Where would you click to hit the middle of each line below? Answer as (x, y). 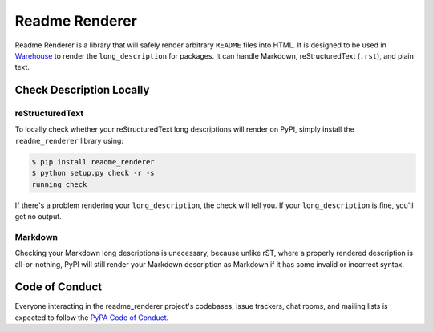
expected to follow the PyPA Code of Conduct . (92, 318)
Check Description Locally (82, 90)
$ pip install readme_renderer (93, 162)
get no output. (38, 217)
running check (59, 184)
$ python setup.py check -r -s (93, 173)
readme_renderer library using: (69, 140)
